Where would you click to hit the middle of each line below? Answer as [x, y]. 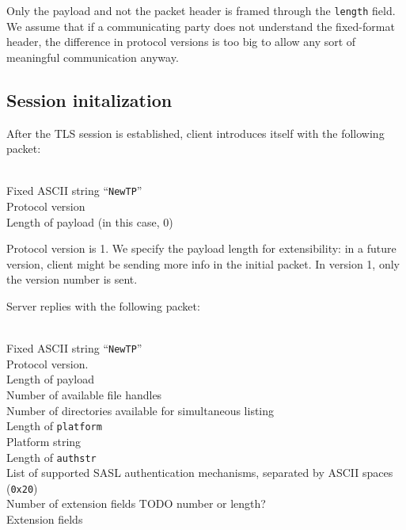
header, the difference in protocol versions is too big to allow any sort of [181, 42]
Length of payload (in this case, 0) [90, 221]
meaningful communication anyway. [93, 57]
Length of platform [54, 426]
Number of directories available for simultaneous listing [140, 410]
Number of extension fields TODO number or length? [136, 503]
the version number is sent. [72, 279]
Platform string [44, 441]
